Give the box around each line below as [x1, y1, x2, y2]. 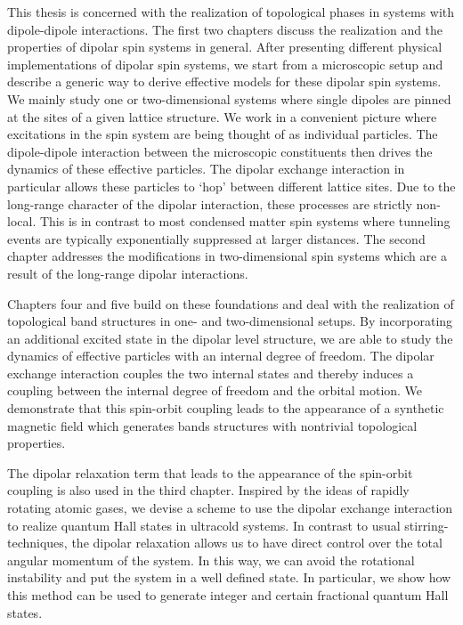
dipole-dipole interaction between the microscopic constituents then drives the [7, 142, 433, 160]
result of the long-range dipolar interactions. [7, 264, 248, 282]
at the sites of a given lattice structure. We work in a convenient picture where [7, 107, 437, 126]
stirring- [404, 515, 449, 534]
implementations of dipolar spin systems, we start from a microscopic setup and [7, 54, 443, 73]
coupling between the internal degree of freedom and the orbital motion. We [7, 381, 423, 400]
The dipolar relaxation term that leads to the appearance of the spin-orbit [7, 463, 413, 482]
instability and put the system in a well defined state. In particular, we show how [7, 568, 451, 587]
